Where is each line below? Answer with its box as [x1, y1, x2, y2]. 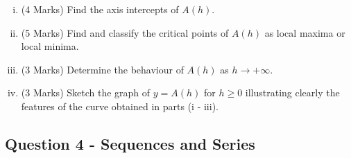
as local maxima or [264, 25, 345, 39]
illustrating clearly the [245, 85, 340, 100]
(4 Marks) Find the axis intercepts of [21, 2, 179, 16]
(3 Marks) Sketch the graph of [21, 85, 151, 100]
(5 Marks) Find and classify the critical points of [21, 25, 229, 39]
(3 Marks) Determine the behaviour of [21, 62, 184, 76]
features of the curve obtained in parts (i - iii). [21, 98, 219, 113]
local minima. [21, 39, 79, 53]
